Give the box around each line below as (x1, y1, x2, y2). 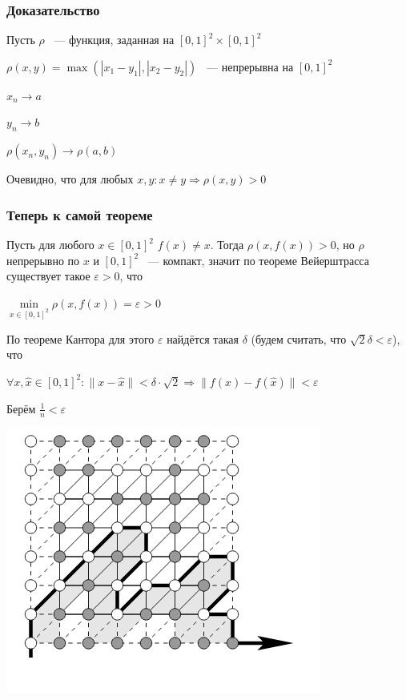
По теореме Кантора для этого (6, 330, 155, 347)
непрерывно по (6, 251, 80, 268)
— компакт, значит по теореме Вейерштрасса (147, 251, 369, 268)
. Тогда (210, 236, 244, 253)
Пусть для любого (6, 236, 94, 253)
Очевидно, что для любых (6, 171, 134, 187)
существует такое (6, 268, 90, 284)
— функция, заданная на (54, 31, 175, 48)
